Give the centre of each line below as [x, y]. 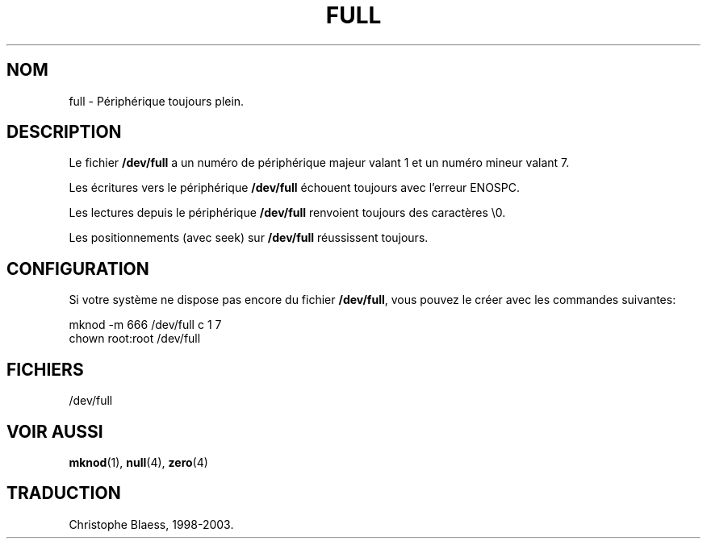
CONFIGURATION [78, 268]
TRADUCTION [64, 493]
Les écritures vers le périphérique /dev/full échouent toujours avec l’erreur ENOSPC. [295, 188]
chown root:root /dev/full [135, 339]
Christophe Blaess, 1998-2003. [151, 524]
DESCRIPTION [64, 132]
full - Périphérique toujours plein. [157, 101]
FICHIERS [45, 369]
